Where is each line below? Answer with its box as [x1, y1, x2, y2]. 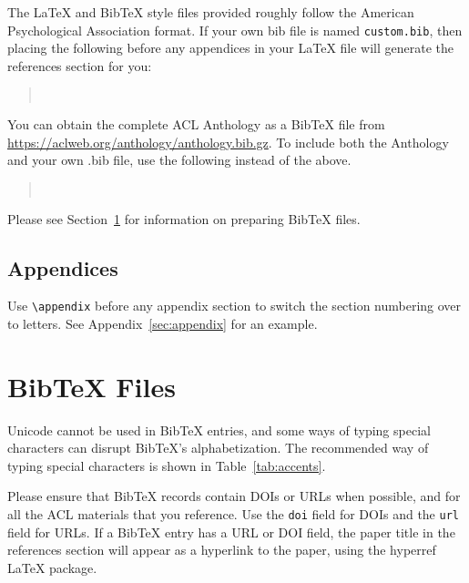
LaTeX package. [7, 557, 97, 577]
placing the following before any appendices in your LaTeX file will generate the [7, 38, 454, 57]
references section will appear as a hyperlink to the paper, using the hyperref [7, 540, 436, 559]
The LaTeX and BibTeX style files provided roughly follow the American [7, 3, 414, 21]
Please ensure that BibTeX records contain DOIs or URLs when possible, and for [7, 486, 461, 506]
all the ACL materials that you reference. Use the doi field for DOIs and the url [7, 505, 459, 524]
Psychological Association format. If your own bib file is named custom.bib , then [7, 20, 463, 39]
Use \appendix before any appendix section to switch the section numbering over [7, 296, 462, 315]
